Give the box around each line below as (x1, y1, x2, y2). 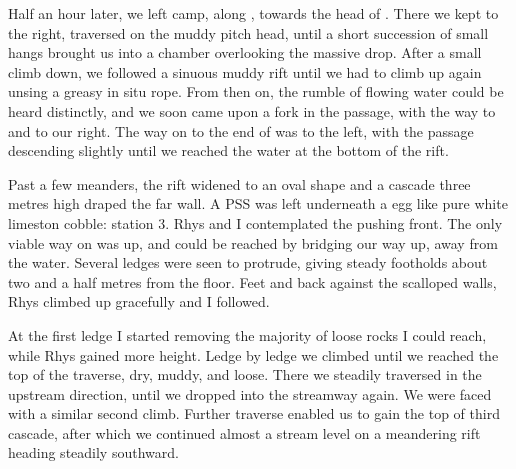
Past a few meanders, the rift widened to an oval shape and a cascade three (8, 173, 471, 194)
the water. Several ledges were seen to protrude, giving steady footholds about (8, 252, 488, 273)
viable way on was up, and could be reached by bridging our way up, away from (8, 232, 498, 253)
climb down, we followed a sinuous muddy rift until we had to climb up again (8, 61, 482, 82)
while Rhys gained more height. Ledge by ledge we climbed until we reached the (8, 344, 499, 365)
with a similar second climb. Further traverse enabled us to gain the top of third (8, 403, 500, 424)
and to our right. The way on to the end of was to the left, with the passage (8, 120, 474, 141)
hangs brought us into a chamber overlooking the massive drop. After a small (8, 42, 482, 63)
